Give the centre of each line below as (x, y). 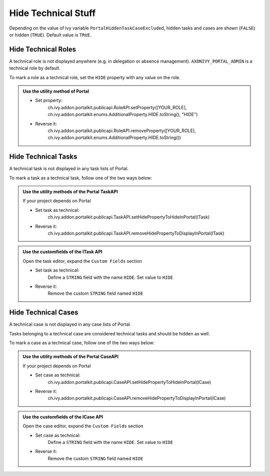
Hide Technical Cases (44, 313)
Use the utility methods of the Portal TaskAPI (70, 192)
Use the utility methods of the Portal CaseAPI (70, 357)
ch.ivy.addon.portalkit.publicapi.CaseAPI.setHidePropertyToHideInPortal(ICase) (129, 382)
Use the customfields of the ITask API (62, 252)
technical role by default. (35, 68)
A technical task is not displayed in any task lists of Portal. (69, 169)
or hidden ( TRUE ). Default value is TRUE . (50, 35)
